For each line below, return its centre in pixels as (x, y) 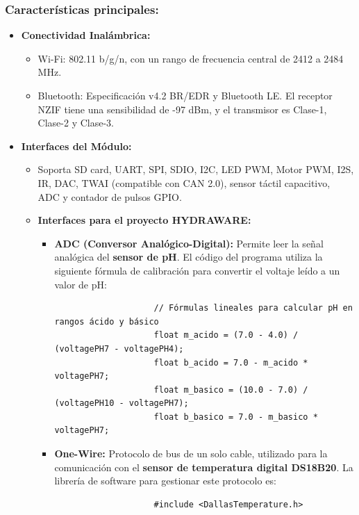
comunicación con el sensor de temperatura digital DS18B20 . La (204, 467)
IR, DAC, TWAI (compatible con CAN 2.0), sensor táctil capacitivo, (184, 182)
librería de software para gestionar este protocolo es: (165, 481)
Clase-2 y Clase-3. (76, 123)
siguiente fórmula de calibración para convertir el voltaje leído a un (197, 270)
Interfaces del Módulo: (76, 146)
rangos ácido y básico (107, 321)
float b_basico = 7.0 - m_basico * (236, 417)
